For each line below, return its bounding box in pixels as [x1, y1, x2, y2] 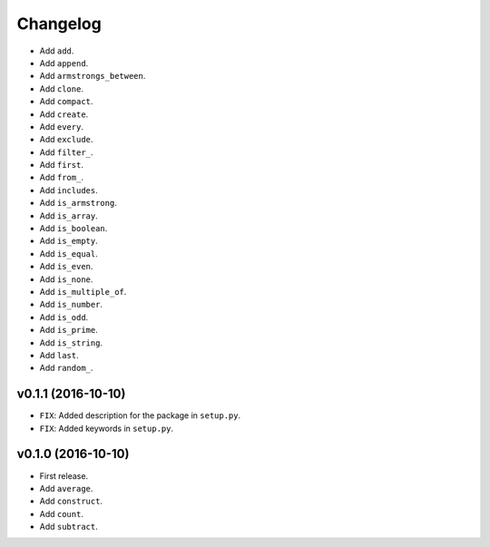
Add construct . [39, 495, 103, 507]
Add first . [39, 160, 83, 171]
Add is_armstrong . [39, 198, 117, 209]
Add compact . [39, 96, 93, 107]
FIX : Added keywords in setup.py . [39, 423, 174, 434]
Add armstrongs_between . [39, 71, 146, 82]
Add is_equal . [39, 248, 99, 259]
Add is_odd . [39, 311, 89, 322]
